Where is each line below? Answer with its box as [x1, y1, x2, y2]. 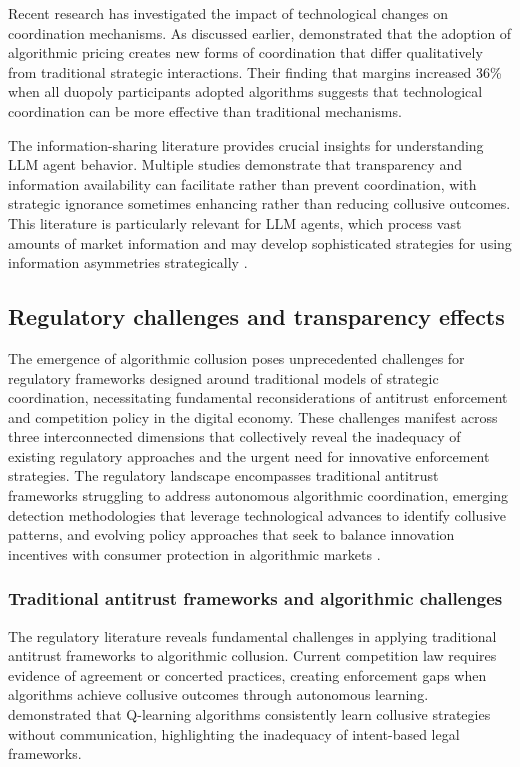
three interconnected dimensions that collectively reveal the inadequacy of [8, 426, 461, 447]
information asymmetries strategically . [8, 252, 248, 273]
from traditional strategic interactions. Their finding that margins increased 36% [8, 61, 502, 82]
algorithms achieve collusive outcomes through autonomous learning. [8, 684, 429, 705]
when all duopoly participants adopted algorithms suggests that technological [8, 81, 483, 102]
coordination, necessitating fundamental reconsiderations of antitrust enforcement [8, 387, 508, 408]
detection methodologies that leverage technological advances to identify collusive [8, 504, 507, 525]
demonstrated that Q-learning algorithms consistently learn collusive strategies [8, 704, 491, 725]
